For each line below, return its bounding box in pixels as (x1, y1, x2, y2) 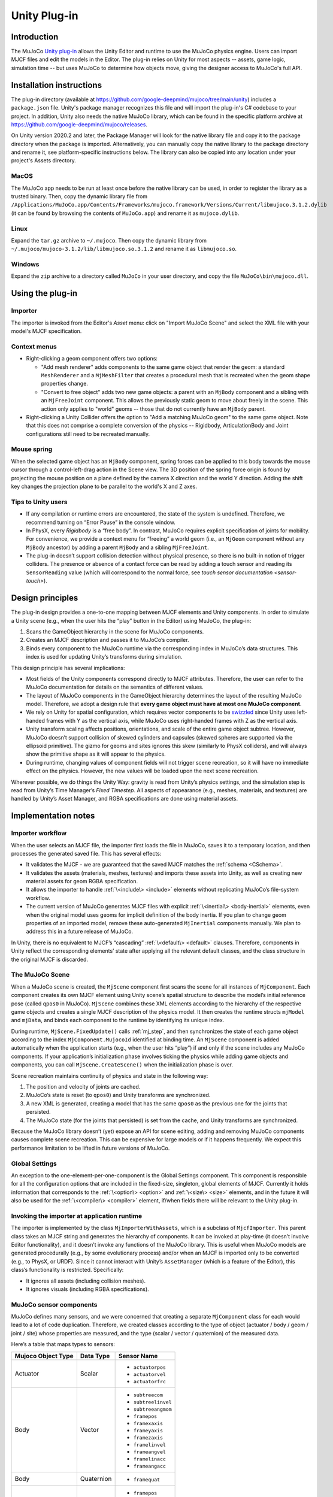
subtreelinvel (133, 1399, 172, 1405)
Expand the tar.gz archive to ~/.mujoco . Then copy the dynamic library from (11, 237, 207, 244)
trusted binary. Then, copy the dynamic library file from (11, 193, 148, 200)
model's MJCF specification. (11, 328, 82, 335)
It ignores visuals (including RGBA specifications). (26, 1285, 149, 1293)
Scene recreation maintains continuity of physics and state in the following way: (11, 1072, 208, 1079)
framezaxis (133, 1434, 163, 1441)
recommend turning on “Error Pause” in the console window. (26, 519, 176, 526)
